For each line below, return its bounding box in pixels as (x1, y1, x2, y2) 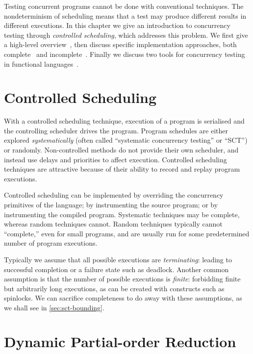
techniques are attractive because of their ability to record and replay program (4, 164, 240, 174)
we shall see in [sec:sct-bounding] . (4, 302, 104, 312)
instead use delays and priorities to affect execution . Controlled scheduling (4, 154, 227, 164)
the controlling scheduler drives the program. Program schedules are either (4, 125, 228, 135)
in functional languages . (4, 58, 79, 69)
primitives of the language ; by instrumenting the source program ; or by (4, 200, 218, 210)
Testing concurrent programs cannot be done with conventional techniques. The (4, 1, 244, 11)
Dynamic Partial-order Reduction (4, 331, 236, 351)
